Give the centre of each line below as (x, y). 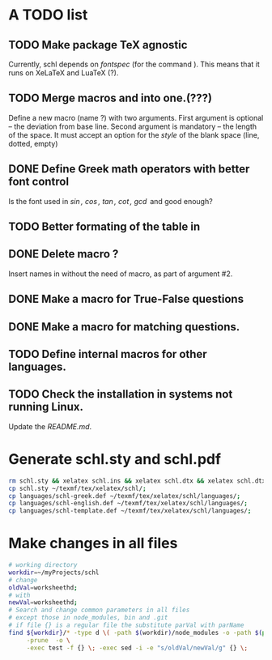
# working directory (43, 565)
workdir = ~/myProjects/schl (54, 573)
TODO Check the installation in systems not (121, 394)
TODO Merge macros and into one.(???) (110, 98)
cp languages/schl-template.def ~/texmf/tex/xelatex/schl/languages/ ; (130, 511)
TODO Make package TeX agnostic (98, 45)
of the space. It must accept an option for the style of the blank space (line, (134, 134)
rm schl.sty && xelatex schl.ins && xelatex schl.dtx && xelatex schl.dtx (137, 481)
